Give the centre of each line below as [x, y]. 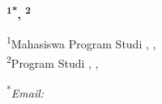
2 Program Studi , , [53, 61]
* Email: [26, 91]
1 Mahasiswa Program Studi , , [81, 42]
